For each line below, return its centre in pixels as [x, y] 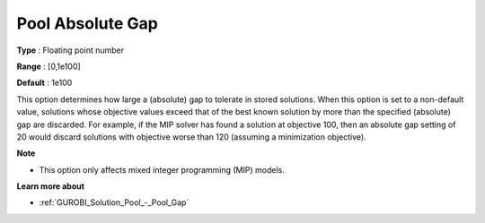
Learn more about [51, 186]
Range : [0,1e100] [48, 66]
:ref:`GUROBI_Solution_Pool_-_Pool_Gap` [114, 202]
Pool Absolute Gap [88, 23]
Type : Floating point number [71, 50]
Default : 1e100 [44, 83]
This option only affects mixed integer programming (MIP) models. [162, 169]
